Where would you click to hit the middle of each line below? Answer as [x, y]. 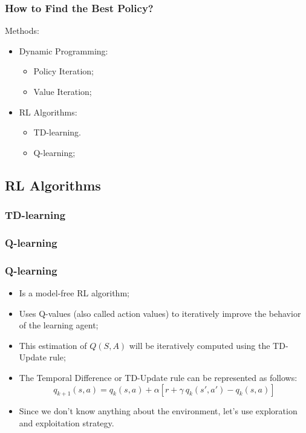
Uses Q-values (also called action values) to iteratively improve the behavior [160, 313]
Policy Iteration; [64, 71]
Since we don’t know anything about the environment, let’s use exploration [158, 411]
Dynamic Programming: [63, 50]
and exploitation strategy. [67, 423]
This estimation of [53, 345]
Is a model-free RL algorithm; [74, 293]
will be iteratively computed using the [200, 345]
